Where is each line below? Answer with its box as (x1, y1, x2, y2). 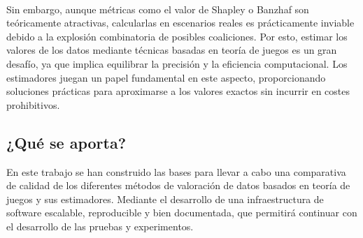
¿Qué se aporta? (6, 131, 127, 153)
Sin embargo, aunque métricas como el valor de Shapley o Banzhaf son (6, 1, 309, 16)
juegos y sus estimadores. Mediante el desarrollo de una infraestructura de (6, 191, 324, 206)
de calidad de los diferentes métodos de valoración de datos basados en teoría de (6, 178, 350, 193)
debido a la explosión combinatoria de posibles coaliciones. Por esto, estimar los (6, 29, 348, 43)
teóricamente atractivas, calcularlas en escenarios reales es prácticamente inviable (6, 15, 355, 30)
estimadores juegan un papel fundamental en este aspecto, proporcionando (6, 70, 326, 84)
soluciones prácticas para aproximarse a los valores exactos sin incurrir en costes (6, 84, 350, 98)
